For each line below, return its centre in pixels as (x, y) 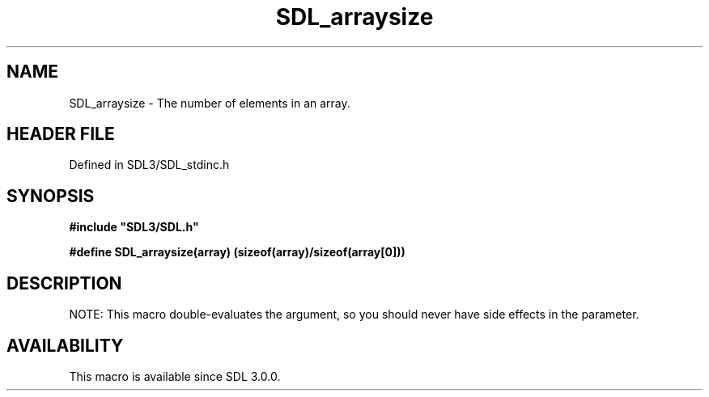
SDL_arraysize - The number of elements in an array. (210, 103)
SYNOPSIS (51, 196)
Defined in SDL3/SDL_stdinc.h (149, 165)
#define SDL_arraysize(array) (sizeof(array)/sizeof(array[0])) (237, 252)
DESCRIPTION (64, 283)
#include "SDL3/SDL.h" (134, 227)
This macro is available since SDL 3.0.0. (175, 376)
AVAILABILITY (65, 345)
